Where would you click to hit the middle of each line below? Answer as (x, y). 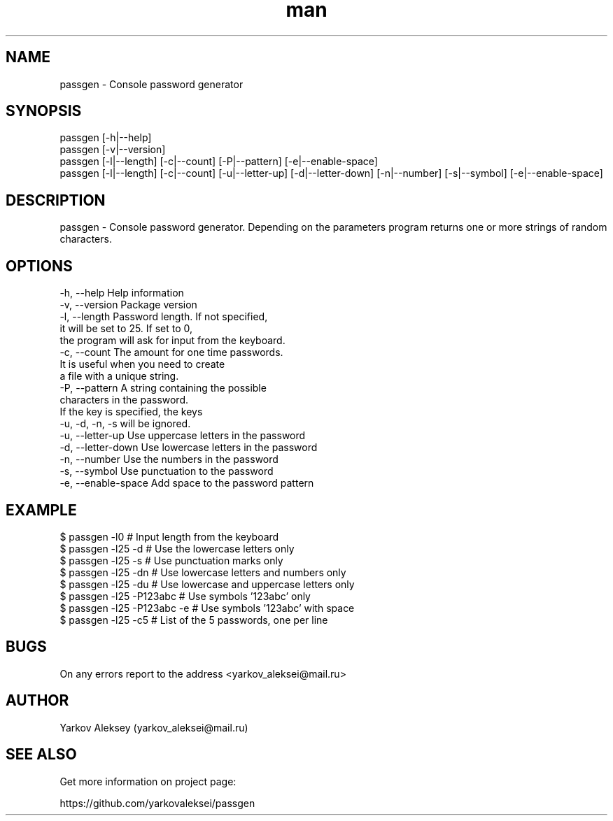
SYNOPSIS (44, 111)
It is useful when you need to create (142, 364)
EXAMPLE (41, 510)
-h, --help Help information (122, 293)
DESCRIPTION (56, 200)
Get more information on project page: (148, 781)
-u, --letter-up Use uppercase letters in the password (183, 436)
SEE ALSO (41, 755)
